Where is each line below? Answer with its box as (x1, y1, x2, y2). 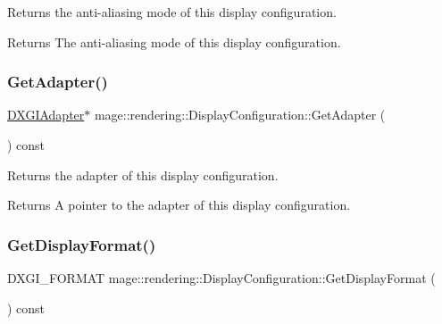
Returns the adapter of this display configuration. (7, 165, 279, 184)
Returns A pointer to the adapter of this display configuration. (7, 195, 351, 214)
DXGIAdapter (7, 105, 85, 124)
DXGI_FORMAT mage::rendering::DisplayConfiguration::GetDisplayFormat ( (7, 269, 436, 287)
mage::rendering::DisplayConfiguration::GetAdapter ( (94, 105, 386, 124)
